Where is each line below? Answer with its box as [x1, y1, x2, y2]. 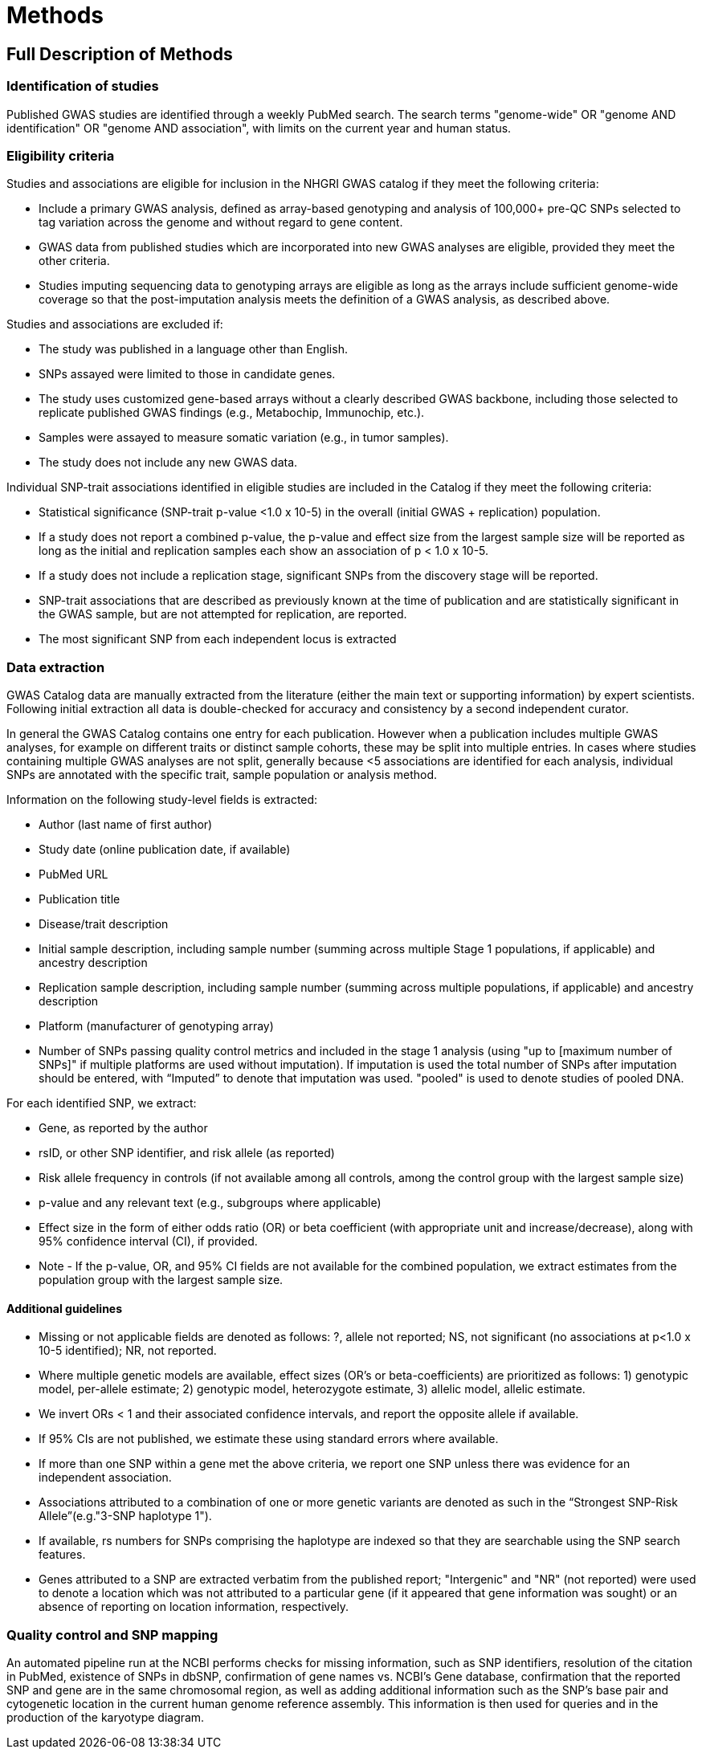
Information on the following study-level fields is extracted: [6, 793, 318, 807]
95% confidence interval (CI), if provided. [39, 1234, 258, 1249]
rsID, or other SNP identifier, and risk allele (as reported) [39, 1146, 335, 1160]
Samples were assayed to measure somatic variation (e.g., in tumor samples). [39, 430, 449, 445]
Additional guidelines [6, 1301, 123, 1315]
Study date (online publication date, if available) [39, 842, 291, 857]
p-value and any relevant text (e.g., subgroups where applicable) [39, 1196, 382, 1210]
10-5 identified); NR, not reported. [39, 1343, 217, 1358]
